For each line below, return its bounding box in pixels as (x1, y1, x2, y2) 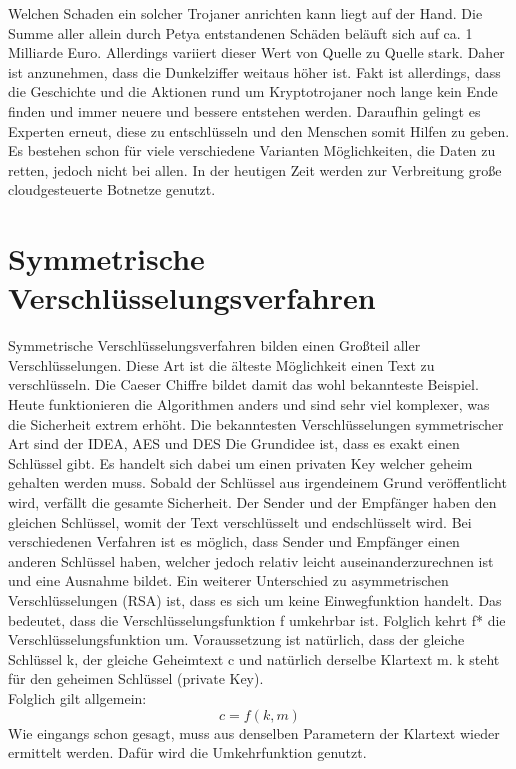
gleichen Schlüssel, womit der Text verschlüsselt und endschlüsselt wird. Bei (8, 511, 472, 532)
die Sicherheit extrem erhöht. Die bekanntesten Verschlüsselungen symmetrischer (8, 413, 504, 434)
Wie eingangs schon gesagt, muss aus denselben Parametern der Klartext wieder (8, 722, 500, 743)
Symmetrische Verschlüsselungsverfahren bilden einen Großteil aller (8, 335, 421, 356)
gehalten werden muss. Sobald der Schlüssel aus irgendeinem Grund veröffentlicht (8, 472, 507, 493)
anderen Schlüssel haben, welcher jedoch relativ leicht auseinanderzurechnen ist (8, 550, 494, 571)
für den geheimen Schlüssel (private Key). (8, 668, 264, 689)
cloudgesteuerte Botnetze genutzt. (8, 179, 216, 200)
